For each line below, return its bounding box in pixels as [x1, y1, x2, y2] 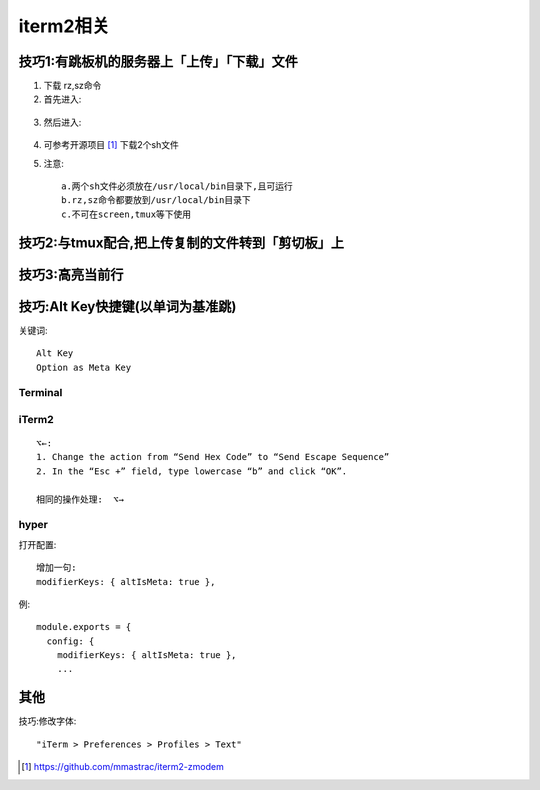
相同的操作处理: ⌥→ [36, 493, 125, 505]
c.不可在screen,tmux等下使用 [61, 208, 192, 220]
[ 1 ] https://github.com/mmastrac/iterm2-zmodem [21, 761, 224, 773]
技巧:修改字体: [18, 715, 77, 727]
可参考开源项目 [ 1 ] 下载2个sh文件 [43, 139, 180, 151]
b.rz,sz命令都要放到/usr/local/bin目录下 [61, 195, 252, 206]
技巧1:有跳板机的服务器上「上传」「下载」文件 [18, 53, 299, 70]
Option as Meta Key [36, 361, 132, 373]
